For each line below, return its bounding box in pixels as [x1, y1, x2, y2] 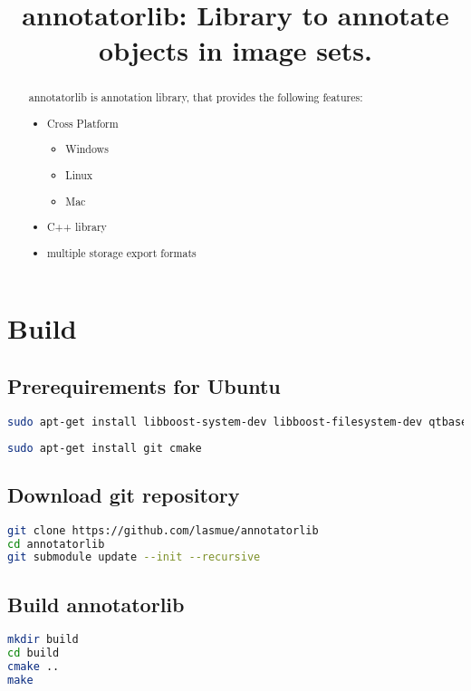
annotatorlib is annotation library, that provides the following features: [28, 90, 363, 105]
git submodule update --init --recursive [7, 551, 261, 564]
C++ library [47, 219, 107, 235]
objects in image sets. [99, 32, 372, 69]
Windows [65, 141, 109, 157]
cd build [7, 647, 60, 660]
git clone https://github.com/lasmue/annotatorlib [7, 523, 319, 537]
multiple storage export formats [47, 245, 197, 260]
